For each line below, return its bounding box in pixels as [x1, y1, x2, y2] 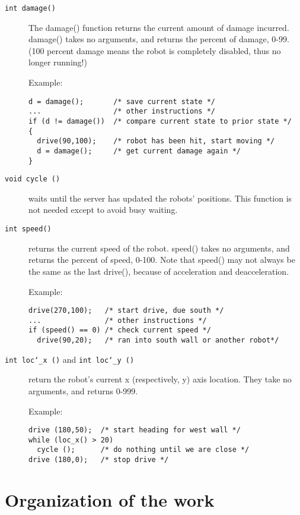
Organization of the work [5, 487, 215, 511]
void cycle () [5, 175, 60, 184]
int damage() [5, 4, 56, 12]
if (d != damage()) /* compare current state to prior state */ [28, 117, 292, 125]
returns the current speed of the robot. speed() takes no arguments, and [28, 241, 290, 254]
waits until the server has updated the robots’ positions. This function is [28, 191, 292, 204]
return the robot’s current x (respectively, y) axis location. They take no [28, 373, 292, 385]
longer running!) [28, 56, 87, 68]
